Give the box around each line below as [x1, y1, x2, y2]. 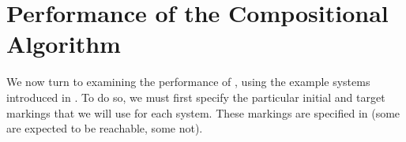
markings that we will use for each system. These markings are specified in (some [6, 104, 400, 121]
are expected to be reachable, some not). [6, 120, 203, 136]
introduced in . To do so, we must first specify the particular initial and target [6, 88, 385, 105]
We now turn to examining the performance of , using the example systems [6, 73, 370, 90]
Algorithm [6, 28, 121, 60]
